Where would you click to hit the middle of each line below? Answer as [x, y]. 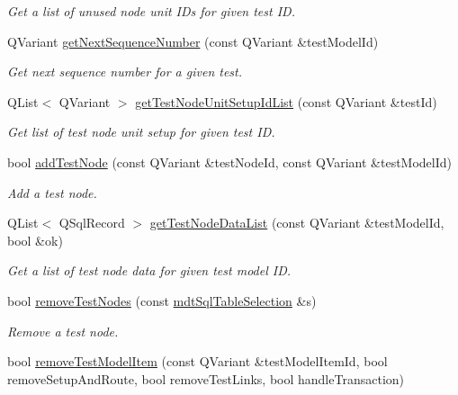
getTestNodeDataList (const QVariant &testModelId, [297, 223]
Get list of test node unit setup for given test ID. [141, 132]
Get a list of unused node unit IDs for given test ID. [151, 11]
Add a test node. [52, 192]
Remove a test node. [63, 331]
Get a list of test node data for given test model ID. [149, 270]
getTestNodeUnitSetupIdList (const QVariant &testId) [286, 101]
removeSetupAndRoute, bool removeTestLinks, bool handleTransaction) [206, 378]
